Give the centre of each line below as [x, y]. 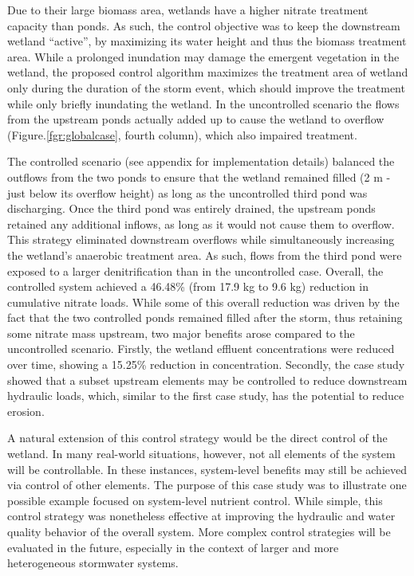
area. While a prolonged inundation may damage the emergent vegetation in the [203, 56]
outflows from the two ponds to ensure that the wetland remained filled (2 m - [199, 176]
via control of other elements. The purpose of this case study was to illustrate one [207, 485]
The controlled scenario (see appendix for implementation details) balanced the [201, 161]
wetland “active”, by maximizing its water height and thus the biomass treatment [207, 41]
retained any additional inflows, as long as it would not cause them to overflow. [201, 223]
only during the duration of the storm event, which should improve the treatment [206, 87]
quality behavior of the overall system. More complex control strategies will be [199, 531]
